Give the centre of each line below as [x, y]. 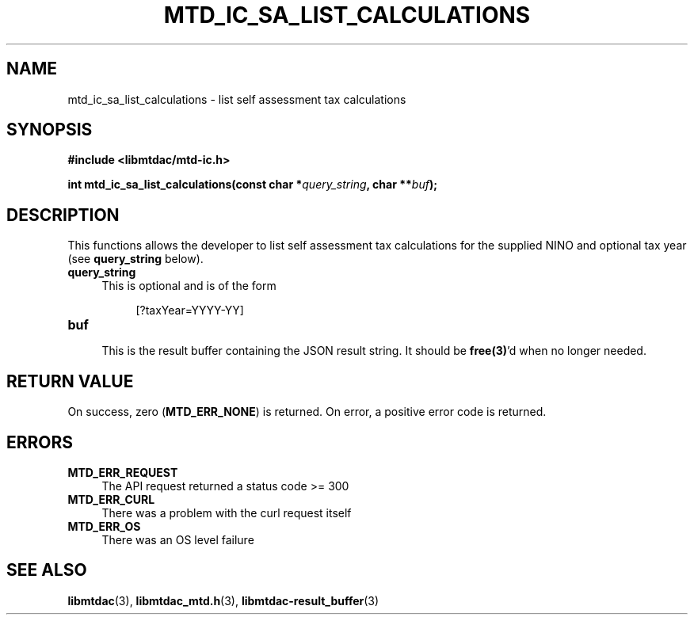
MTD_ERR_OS [104, 526]
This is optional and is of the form [189, 286]
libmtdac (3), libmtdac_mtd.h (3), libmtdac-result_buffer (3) [223, 600]
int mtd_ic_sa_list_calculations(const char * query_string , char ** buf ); [252, 185]
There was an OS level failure [178, 539]
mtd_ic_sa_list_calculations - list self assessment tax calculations [237, 99]
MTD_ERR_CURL [111, 499]
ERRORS [40, 442]
